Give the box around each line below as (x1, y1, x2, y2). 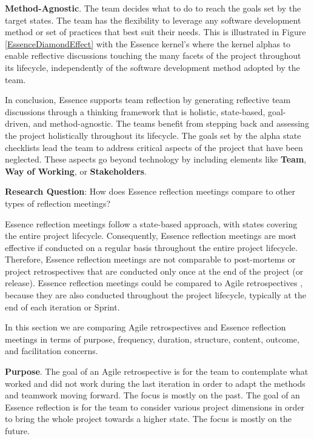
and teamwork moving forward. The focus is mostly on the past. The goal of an (5, 389, 300, 401)
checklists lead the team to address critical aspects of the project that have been (5, 141, 303, 153)
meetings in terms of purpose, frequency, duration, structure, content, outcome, (5, 332, 299, 345)
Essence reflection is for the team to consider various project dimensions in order (5, 400, 305, 413)
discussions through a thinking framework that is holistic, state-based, (5, 105, 266, 118)
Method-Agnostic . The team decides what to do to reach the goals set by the (5, 2, 301, 14)
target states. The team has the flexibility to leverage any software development (5, 13, 301, 26)
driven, (5, 117, 31, 130)
